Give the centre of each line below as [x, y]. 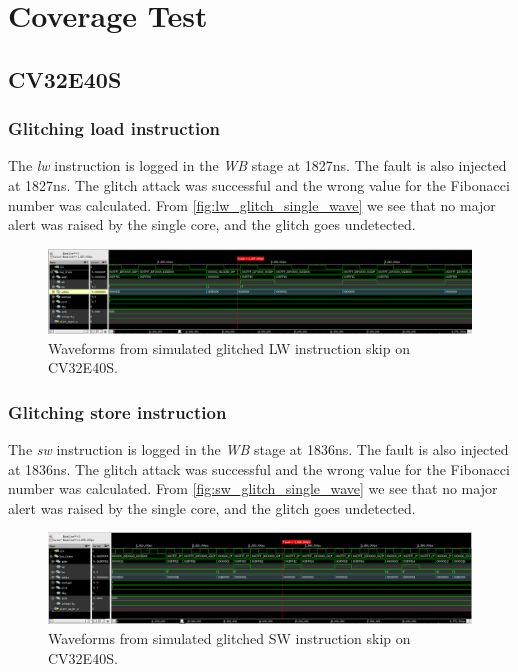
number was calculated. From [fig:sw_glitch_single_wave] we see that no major [253, 488]
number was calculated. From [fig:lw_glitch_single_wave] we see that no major [252, 204]
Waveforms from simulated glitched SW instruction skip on [229, 637]
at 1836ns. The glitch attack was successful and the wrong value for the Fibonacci [259, 468]
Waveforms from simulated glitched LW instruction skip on [229, 347]
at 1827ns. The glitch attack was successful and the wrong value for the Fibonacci [259, 184]
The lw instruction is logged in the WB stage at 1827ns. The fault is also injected [257, 165]
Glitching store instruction [117, 411]
